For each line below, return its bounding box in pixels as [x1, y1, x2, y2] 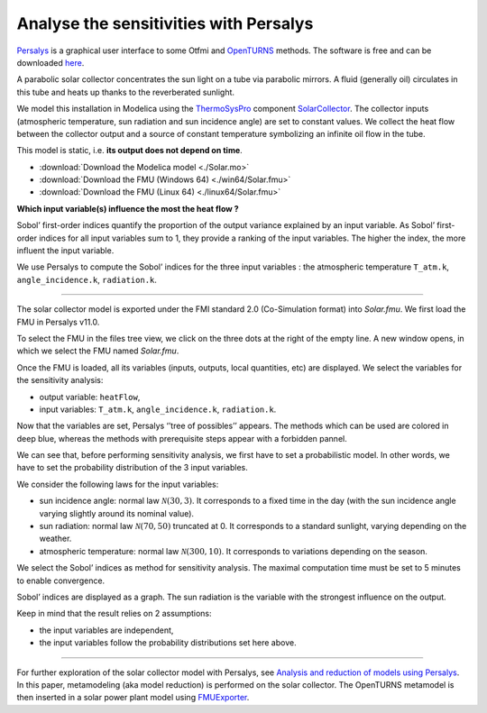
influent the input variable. [16, 245, 115, 256]
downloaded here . [16, 57, 85, 68]
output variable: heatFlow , [39, 391, 141, 402]
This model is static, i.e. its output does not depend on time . [16, 145, 243, 156]
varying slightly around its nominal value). [39, 507, 194, 518]
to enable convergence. [16, 575, 106, 586]
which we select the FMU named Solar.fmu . [16, 345, 179, 356]
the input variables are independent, [39, 625, 174, 635]
